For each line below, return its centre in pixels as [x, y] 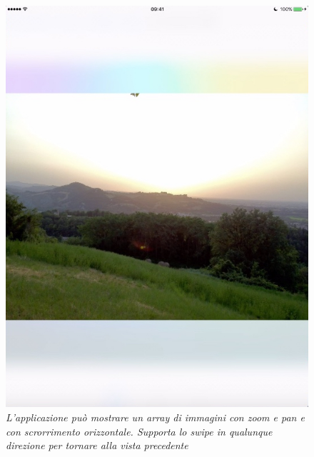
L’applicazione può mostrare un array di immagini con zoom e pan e [155, 417]
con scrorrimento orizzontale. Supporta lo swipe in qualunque [139, 431]
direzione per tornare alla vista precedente [97, 445]
